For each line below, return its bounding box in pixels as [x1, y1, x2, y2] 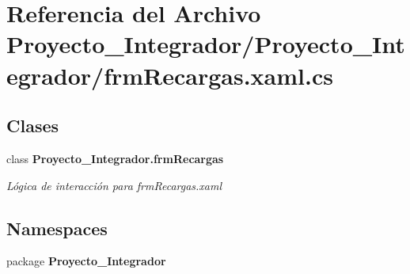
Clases [6, 113, 59, 138]
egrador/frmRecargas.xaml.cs [6, 59, 333, 91]
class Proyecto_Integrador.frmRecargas [6, 150, 224, 166]
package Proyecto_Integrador [6, 253, 166, 269]
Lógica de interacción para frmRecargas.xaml [6, 177, 222, 193]
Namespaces [6, 215, 108, 240]
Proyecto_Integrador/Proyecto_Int [6, 28, 405, 60]
